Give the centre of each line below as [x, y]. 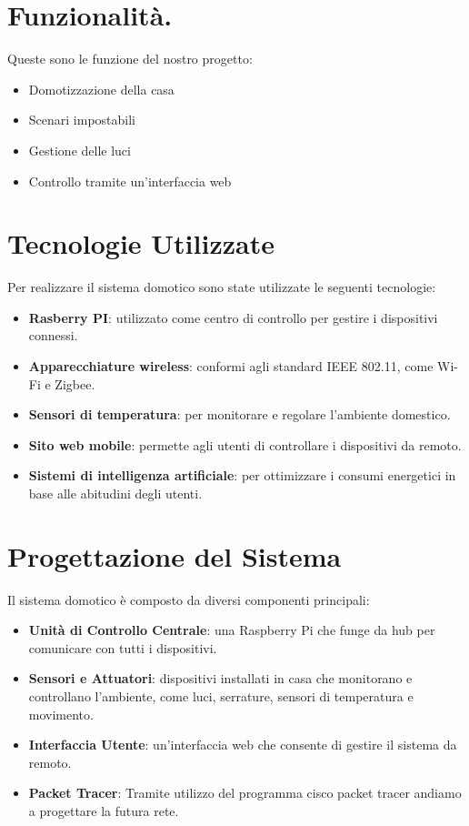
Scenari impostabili [82, 120]
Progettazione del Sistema [175, 555]
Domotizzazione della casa [101, 89]
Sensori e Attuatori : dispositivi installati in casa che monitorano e [220, 678]
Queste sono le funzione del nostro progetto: [130, 59]
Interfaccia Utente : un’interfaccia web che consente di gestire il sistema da [243, 745]
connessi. [53, 335]
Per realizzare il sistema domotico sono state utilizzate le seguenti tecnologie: [222, 287]
